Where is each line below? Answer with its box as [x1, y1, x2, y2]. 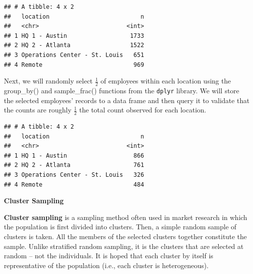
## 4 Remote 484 [4, 181, 144, 188]
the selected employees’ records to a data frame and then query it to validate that [4, 95, 250, 105]
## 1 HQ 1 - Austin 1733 [4, 32, 144, 39]
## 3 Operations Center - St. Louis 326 [4, 171, 144, 179]
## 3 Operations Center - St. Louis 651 [4, 51, 144, 58]
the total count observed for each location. [79, 105, 207, 115]
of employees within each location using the [100, 76, 231, 86]
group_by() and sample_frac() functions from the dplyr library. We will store [4, 85, 239, 95]
